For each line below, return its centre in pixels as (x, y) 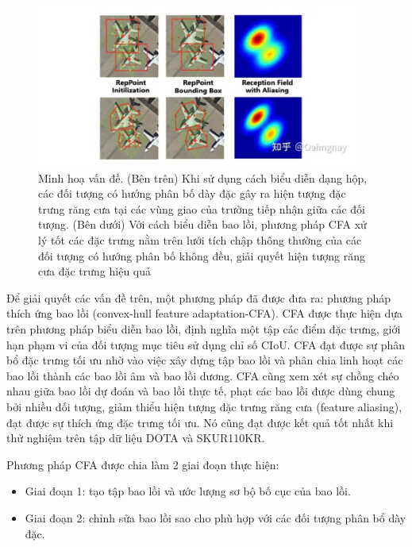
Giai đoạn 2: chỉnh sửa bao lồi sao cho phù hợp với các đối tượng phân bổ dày (216, 517)
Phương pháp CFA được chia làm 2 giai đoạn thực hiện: (143, 464)
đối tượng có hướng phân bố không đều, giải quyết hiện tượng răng (202, 255)
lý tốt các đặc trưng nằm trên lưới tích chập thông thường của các (200, 240)
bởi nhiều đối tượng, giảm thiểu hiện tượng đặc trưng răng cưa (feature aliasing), (204, 406)
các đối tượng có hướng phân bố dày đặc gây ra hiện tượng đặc (192, 193)
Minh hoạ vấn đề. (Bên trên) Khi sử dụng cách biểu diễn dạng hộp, (203, 177)
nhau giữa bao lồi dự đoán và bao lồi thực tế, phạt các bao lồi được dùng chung (201, 391)
